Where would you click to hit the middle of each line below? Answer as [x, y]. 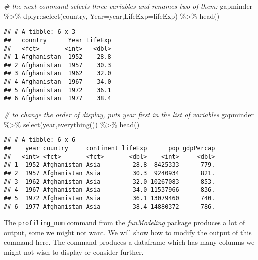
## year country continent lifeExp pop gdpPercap [110, 148]
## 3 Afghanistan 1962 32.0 [58, 73]
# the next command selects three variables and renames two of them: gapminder [128, 6]
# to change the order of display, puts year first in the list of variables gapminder [129, 114]
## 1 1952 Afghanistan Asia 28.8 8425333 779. [110, 165]
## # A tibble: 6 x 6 [40, 140]
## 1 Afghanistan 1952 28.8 [58, 57]
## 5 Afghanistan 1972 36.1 [58, 90]
